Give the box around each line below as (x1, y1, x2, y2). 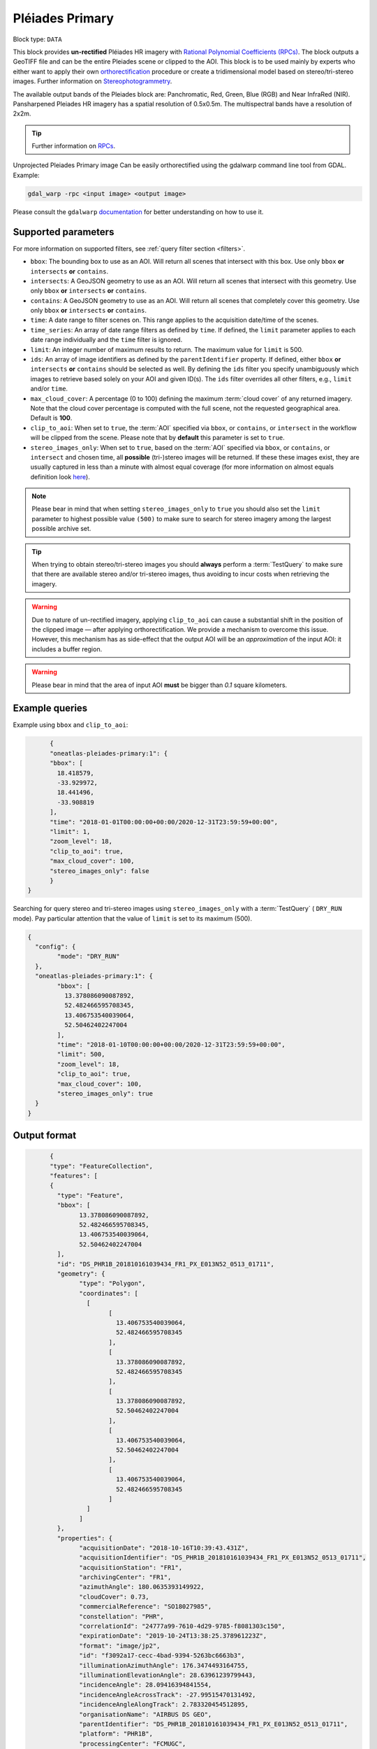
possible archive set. (31, 525, 91, 533)
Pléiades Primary (13, 10, 114, 26)
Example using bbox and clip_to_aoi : (13, 721, 128, 729)
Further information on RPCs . (31, 142, 116, 150)
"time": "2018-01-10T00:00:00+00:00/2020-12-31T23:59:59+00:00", (57, 1040, 286, 1049)
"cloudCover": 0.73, (79, 1592, 149, 1601)
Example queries (13, 702, 88, 714)
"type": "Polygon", (79, 1280, 146, 1287)
